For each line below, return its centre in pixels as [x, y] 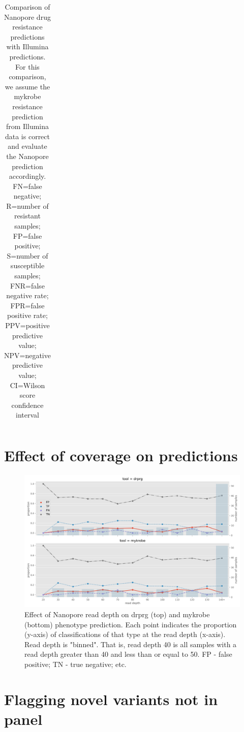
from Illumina [27, 126]
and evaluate [27, 146]
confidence [27, 405]
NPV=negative [27, 355]
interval [27, 415]
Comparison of [27, 7]
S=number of [27, 255]
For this [27, 66]
